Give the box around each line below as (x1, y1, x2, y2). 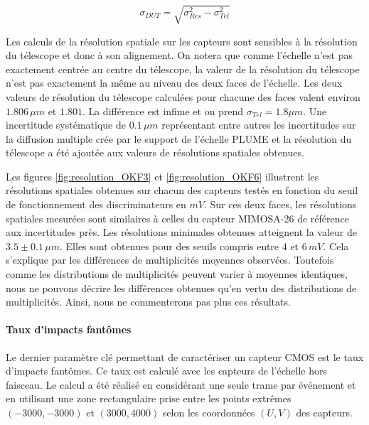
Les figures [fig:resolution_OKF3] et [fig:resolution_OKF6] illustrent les (6, 168, 319, 183)
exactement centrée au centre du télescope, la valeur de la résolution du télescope (6, 61, 360, 76)
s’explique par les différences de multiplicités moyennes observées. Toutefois (6, 252, 334, 267)
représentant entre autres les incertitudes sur (161, 117, 356, 132)
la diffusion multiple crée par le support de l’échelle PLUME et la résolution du (6, 131, 352, 146)
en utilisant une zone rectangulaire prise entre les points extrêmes (6, 391, 292, 406)
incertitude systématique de (6, 117, 126, 132)
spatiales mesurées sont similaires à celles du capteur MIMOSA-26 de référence (6, 210, 349, 225)
